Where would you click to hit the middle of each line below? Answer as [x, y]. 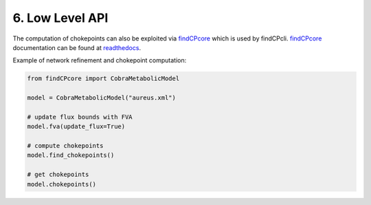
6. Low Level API [60, 18]
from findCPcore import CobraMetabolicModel [103, 79]
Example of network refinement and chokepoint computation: [100, 60]
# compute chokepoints [65, 146]
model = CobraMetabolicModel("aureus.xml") [102, 98]
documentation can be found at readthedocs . [77, 47]
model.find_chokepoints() [71, 155]
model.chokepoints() [61, 184]
